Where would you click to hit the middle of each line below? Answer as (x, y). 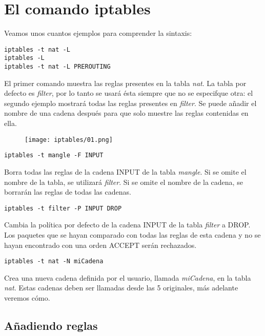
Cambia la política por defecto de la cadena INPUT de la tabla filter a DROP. (127, 225)
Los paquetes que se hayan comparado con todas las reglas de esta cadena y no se (132, 235)
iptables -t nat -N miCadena (54, 261)
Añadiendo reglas (51, 325)
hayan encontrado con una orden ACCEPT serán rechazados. (100, 245)
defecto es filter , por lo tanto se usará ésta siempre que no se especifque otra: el (129, 93)
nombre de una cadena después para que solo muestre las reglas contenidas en (126, 113)
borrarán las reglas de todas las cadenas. (68, 192)
